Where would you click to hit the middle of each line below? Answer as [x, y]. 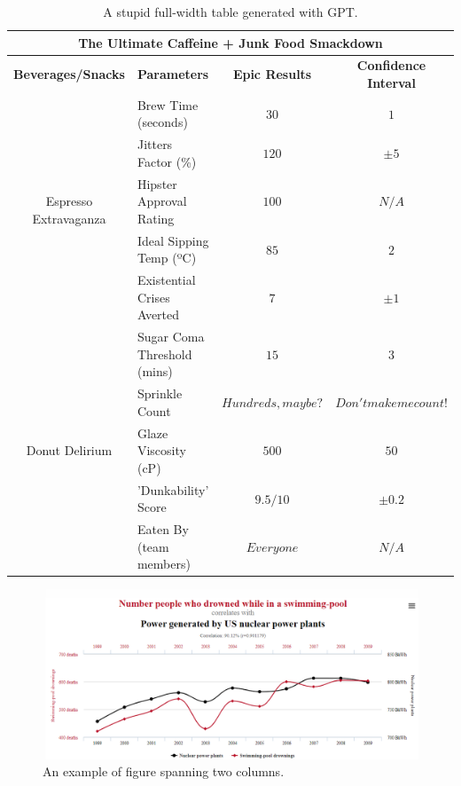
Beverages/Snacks [69, 74]
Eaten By [163, 529]
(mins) [155, 371]
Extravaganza [69, 218]
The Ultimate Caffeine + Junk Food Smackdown [230, 42]
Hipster [157, 183]
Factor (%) [167, 161]
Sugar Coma [171, 337]
